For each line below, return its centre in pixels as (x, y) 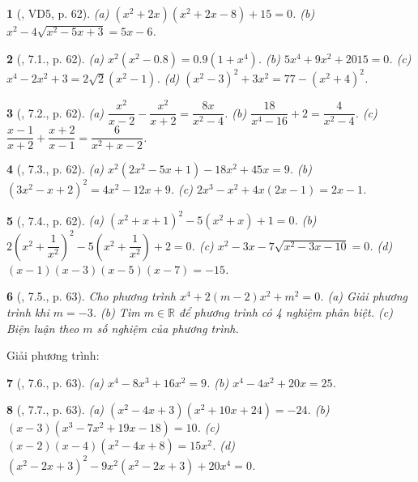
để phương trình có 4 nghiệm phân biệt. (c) (286, 311)
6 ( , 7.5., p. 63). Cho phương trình (91, 296)
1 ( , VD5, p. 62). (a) (58, 13)
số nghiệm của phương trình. (168, 328)
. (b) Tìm (116, 311)
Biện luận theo (43, 328)
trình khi (28, 311)
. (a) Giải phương (364, 296)
